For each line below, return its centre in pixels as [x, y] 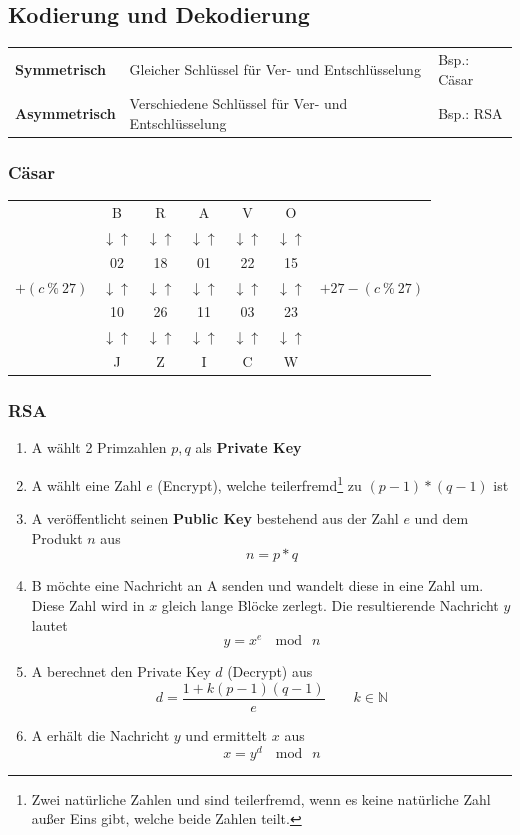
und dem [441, 518]
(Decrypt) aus [270, 671]
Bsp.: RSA [470, 113]
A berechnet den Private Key [121, 671]
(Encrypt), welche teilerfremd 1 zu [259, 483]
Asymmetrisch [65, 113]
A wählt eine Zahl [86, 484]
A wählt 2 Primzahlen [99, 447]
